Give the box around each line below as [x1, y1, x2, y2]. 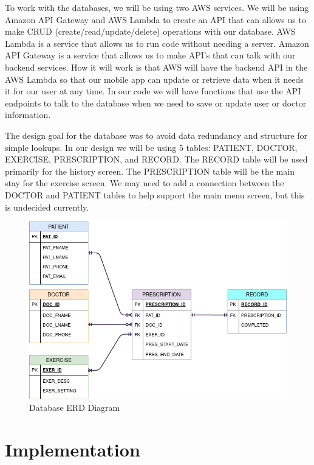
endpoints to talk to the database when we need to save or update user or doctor [5, 96, 307, 109]
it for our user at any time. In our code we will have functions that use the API [5, 85, 301, 97]
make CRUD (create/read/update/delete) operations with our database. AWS [5, 25, 296, 38]
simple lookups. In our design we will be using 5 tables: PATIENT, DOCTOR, [5, 141, 298, 153]
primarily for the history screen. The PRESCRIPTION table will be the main [5, 164, 295, 177]
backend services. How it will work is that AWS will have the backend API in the [5, 60, 308, 73]
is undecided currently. [5, 200, 89, 213]
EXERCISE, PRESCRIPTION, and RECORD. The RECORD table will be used [5, 153, 308, 166]
